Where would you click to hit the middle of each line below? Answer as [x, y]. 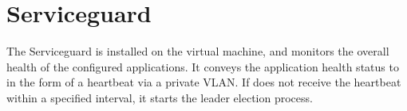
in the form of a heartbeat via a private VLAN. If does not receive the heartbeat [204, 82]
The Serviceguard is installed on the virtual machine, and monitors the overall [198, 51]
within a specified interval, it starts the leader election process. [160, 97]
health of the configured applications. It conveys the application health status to [203, 66]
